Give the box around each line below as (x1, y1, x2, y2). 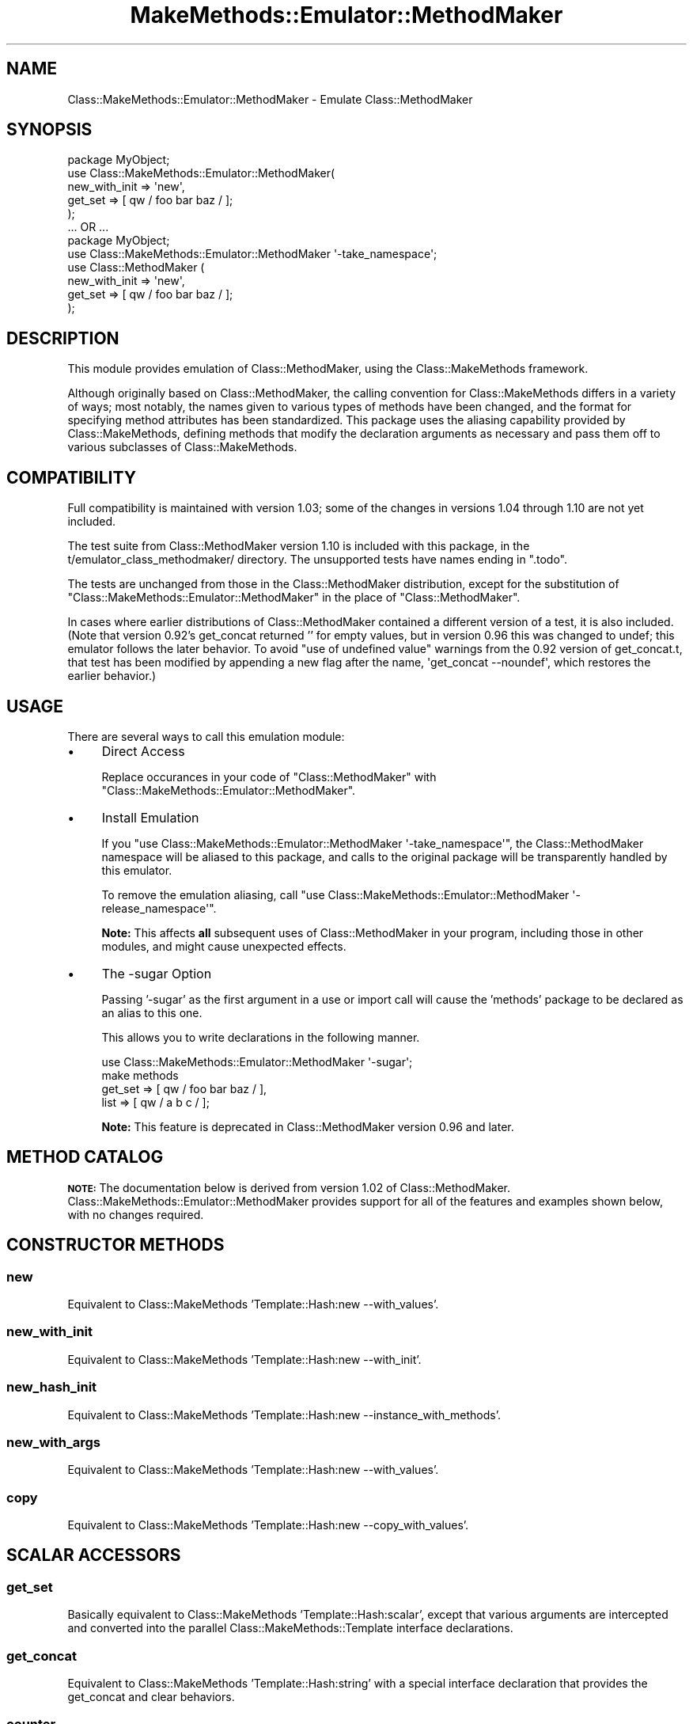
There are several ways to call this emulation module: (67, 729, 345, 743)
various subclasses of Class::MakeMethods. (67, 440, 297, 454)
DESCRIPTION (6, 328, 119, 348)
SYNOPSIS (6, 120, 93, 140)
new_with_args (6, 1434, 101, 1450)
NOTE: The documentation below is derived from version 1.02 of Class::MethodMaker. (67, 1180, 511, 1194)
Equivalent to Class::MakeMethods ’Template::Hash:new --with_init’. (67, 1352, 422, 1366)
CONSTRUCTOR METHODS (6, 1235, 225, 1255)
